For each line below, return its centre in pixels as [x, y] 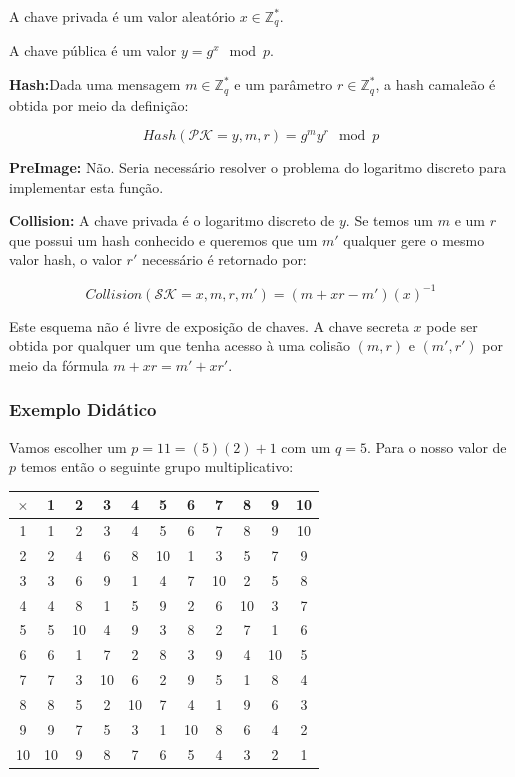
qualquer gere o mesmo [414, 239]
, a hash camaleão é [435, 84]
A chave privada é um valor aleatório [122, 16]
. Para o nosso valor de [436, 446]
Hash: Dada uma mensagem [95, 84]
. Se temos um [389, 220]
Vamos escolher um [68, 446]
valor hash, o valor [65, 259]
